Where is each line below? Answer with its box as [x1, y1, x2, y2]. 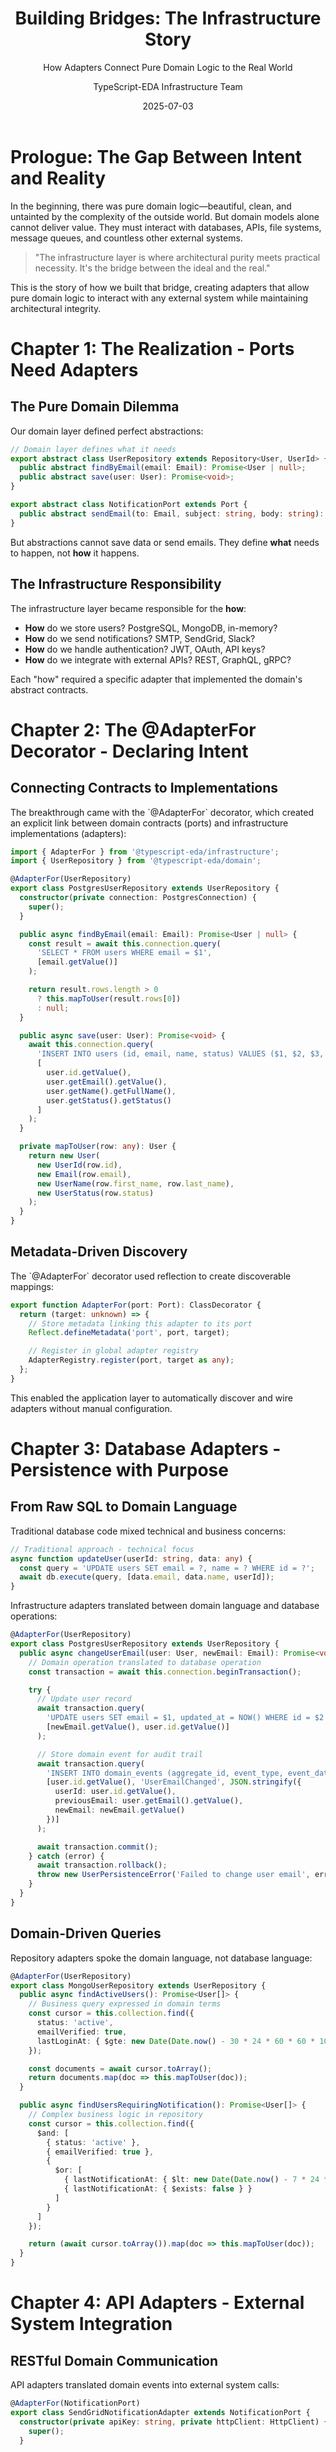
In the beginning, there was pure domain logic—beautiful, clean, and [10, 200, 292, 212]
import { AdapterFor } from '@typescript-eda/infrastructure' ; [10, 847, 280, 857]
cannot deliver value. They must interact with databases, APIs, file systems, [10, 221, 322, 233]
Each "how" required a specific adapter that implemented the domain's [10, 673, 303, 685]
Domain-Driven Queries [10, 1925, 162, 1942]
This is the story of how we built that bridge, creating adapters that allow [10, 281, 310, 293]
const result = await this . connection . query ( [28, 938, 222, 949]
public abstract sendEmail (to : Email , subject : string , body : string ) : [19, 508, 325, 519]
